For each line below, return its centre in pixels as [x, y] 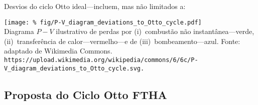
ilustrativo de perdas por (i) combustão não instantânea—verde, [155, 31]
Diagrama [19, 31]
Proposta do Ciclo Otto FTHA [86, 94]
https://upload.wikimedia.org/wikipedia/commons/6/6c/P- [101, 60]
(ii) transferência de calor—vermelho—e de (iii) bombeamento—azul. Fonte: [122, 41]
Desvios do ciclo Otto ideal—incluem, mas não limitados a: [95, 6]
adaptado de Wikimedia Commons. [58, 51]
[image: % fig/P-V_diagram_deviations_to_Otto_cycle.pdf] [103, 22]
